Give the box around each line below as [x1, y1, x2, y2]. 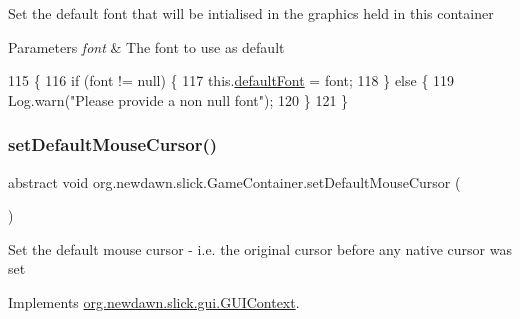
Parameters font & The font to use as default [8, 36, 285, 57]
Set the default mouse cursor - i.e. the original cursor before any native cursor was [8, 238, 512, 259]
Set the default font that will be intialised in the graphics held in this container [8, 3, 494, 23]
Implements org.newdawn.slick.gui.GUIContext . [8, 291, 300, 312]
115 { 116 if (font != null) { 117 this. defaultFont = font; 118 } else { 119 [8, 70, 455, 91]
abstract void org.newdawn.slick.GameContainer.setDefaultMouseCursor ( [8, 171, 461, 192]
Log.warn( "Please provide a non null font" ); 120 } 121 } [8, 89, 349, 110]
